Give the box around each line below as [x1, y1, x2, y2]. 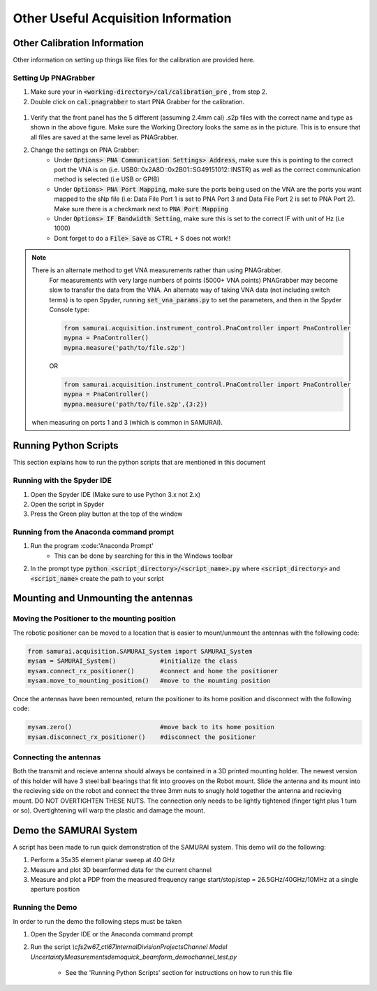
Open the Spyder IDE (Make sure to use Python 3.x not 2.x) [30, 490, 200, 498]
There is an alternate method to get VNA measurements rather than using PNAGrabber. [31, 266, 283, 274]
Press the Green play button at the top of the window [30, 509, 183, 518]
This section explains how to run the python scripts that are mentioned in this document [13, 458, 266, 467]
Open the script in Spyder [30, 500, 105, 508]
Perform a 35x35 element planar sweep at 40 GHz [30, 856, 175, 864]
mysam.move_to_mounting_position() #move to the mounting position [27, 676, 271, 684]
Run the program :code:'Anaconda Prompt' [30, 542, 154, 550]
